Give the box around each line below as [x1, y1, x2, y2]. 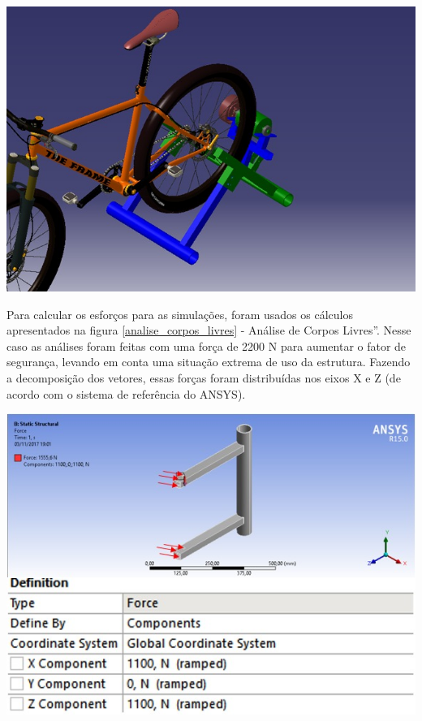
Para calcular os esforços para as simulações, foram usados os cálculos [6, 305, 353, 322]
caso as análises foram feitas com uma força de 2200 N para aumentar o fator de [6, 337, 407, 354]
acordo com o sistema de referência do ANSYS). [6, 385, 246, 402]
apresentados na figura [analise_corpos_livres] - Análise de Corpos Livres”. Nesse [6, 322, 411, 339]
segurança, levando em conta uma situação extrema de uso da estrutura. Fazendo [6, 353, 411, 370]
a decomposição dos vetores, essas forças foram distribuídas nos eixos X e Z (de [6, 369, 401, 386]
